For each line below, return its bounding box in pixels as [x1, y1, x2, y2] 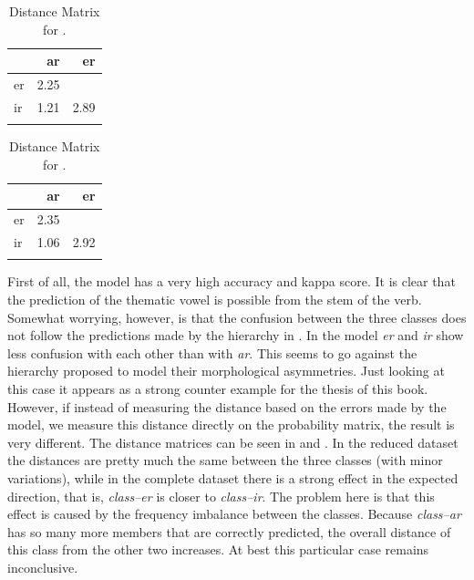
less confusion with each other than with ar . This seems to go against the [7, 343, 417, 362]
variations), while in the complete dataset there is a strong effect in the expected [7, 468, 459, 487]
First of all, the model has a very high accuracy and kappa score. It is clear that [7, 272, 456, 291]
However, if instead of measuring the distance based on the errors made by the [7, 397, 447, 416]
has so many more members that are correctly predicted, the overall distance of [7, 522, 451, 541]
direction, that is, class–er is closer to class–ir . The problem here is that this [7, 486, 435, 505]
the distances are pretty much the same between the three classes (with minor [7, 451, 443, 470]
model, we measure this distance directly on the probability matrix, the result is [7, 415, 455, 434]
